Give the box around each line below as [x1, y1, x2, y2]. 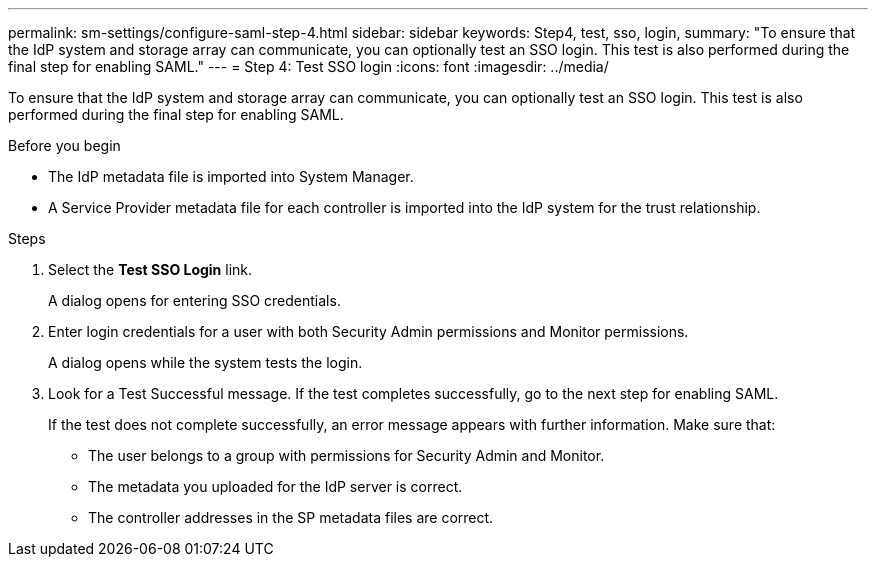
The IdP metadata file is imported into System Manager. [48, 168, 414, 185]
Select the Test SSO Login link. [48, 261, 253, 278]
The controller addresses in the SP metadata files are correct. [88, 509, 494, 526]
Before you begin [8, 137, 121, 154]
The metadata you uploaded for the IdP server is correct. [88, 478, 463, 495]
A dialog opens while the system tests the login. [48, 354, 363, 371]
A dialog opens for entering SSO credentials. [48, 292, 341, 309]
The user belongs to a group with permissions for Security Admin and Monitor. [88, 447, 605, 464]
